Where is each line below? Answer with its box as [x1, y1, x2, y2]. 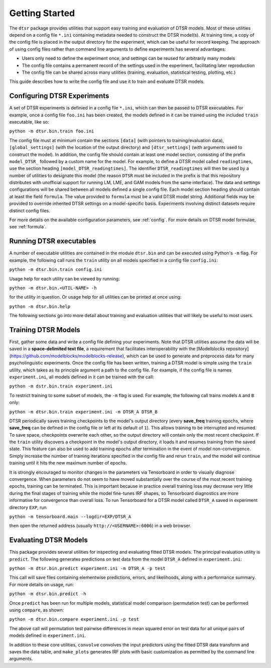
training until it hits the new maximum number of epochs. [9, 460, 127, 466]
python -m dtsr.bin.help [9, 304, 70, 309]
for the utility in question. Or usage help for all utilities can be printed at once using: [9, 294, 182, 300]
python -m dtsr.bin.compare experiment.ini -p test [9, 616, 140, 622]
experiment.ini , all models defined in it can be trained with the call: [9, 374, 154, 380]
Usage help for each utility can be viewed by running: [9, 276, 120, 282]
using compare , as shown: [9, 607, 64, 613]
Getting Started [9, 8, 75, 19]
